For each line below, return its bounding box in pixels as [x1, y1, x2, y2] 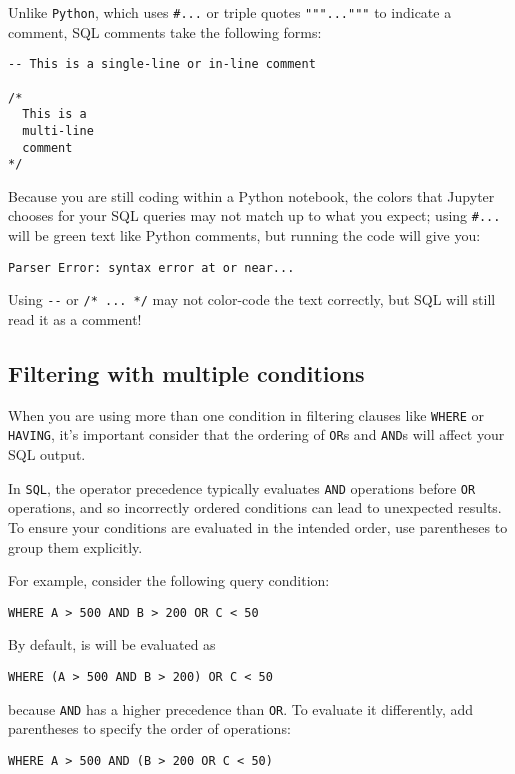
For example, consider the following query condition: [8, 570, 330, 591]
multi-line [22, 123, 94, 138]
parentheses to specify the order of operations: [8, 718, 291, 739]
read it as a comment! [8, 309, 142, 329]
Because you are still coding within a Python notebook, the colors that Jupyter [8, 185, 495, 206]
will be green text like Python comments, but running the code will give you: [8, 225, 481, 246]
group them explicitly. [8, 536, 143, 557]
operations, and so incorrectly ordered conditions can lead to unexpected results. [8, 497, 502, 518]
